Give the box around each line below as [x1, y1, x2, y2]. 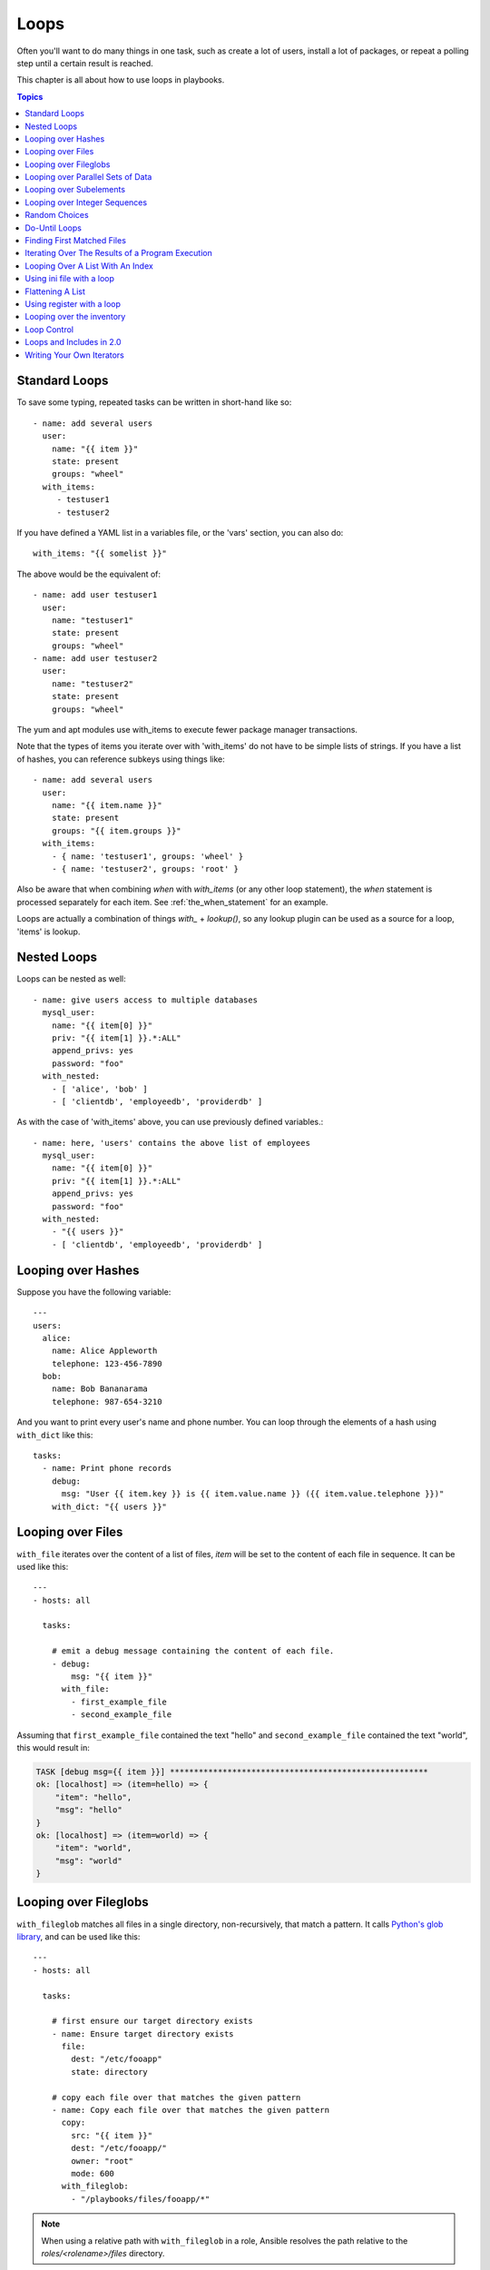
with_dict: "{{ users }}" [51, 1501, 168, 1512]
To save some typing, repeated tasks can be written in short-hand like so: [16, 397, 292, 408]
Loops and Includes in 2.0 [24, 337, 122, 348]
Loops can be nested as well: [16, 973, 126, 984]
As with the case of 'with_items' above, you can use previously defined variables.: [16, 1117, 324, 1128]
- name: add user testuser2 [33, 654, 158, 664]
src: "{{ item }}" [71, 2130, 153, 2140]
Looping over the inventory [24, 311, 126, 322]
